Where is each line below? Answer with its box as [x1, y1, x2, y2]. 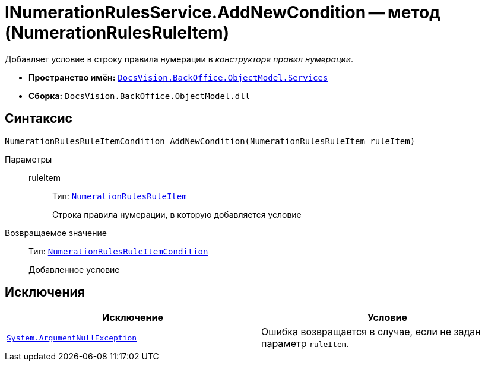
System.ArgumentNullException [7, 333, 137, 342]
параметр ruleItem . [261, 338, 350, 350]
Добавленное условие [28, 264, 120, 275]
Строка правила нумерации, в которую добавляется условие [52, 209, 302, 219]
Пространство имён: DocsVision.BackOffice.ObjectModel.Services [28, 72, 328, 82]
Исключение [102, 311, 163, 324]
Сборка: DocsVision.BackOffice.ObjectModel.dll [28, 90, 251, 101]
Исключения [5, 285, 85, 300]
